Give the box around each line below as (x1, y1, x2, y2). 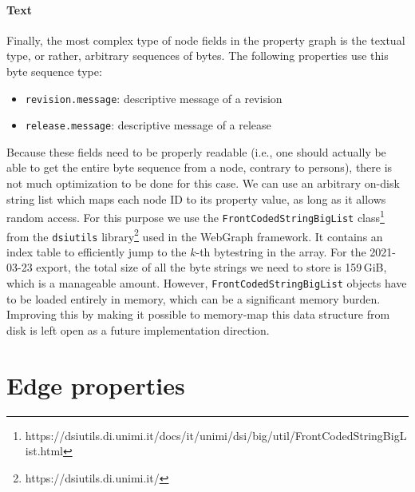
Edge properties (6, 368, 185, 401)
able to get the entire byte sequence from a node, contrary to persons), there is (6, 159, 393, 176)
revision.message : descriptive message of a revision (25, 89, 283, 106)
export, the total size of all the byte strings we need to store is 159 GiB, (36, 259, 387, 276)
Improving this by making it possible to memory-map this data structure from (6, 306, 390, 323)
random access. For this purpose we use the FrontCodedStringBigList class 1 (6, 207, 385, 225)
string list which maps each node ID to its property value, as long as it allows (6, 190, 386, 207)
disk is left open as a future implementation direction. (6, 321, 270, 338)
